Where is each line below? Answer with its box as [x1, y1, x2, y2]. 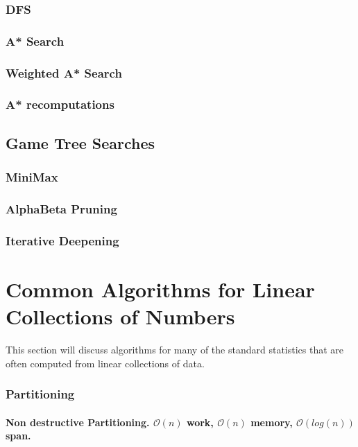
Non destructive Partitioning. [6, 414, 150, 429]
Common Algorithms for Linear [6, 274, 315, 303]
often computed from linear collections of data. [6, 356, 205, 370]
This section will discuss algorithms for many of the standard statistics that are [6, 342, 344, 356]
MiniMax [6, 168, 58, 186]
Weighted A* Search [6, 64, 122, 81]
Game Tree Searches [6, 132, 155, 153]
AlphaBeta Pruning [6, 200, 117, 217]
